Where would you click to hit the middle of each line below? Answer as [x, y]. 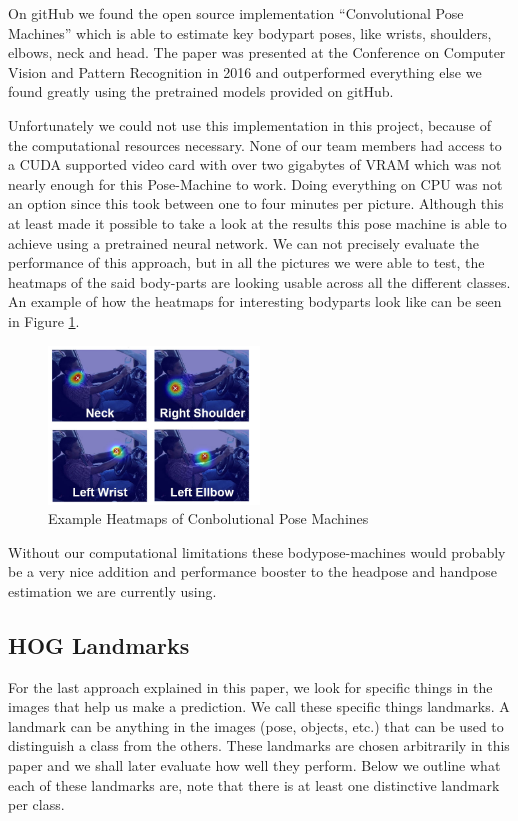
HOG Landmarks [99, 644]
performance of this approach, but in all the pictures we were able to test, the [246, 262]
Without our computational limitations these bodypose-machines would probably [257, 551]
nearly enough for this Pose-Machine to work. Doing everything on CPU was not [255, 183]
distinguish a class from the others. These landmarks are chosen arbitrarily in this [259, 745]
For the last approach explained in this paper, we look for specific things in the [250, 686]
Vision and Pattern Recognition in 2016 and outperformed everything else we [245, 71]
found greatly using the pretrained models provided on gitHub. [201, 91]
